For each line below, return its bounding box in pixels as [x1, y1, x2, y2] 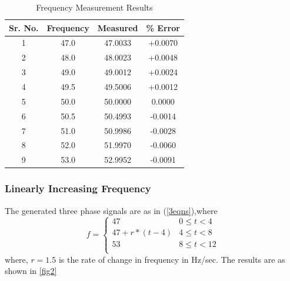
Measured [97, 21, 138, 34]
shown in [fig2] [5, 265, 57, 277]
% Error [146, 21, 180, 34]
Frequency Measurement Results [36, 1, 153, 13]
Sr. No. [9, 21, 39, 34]
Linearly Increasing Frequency [5, 181, 151, 196]
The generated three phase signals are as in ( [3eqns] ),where [5, 204, 218, 216]
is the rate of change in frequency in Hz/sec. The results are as [58, 253, 285, 265]
